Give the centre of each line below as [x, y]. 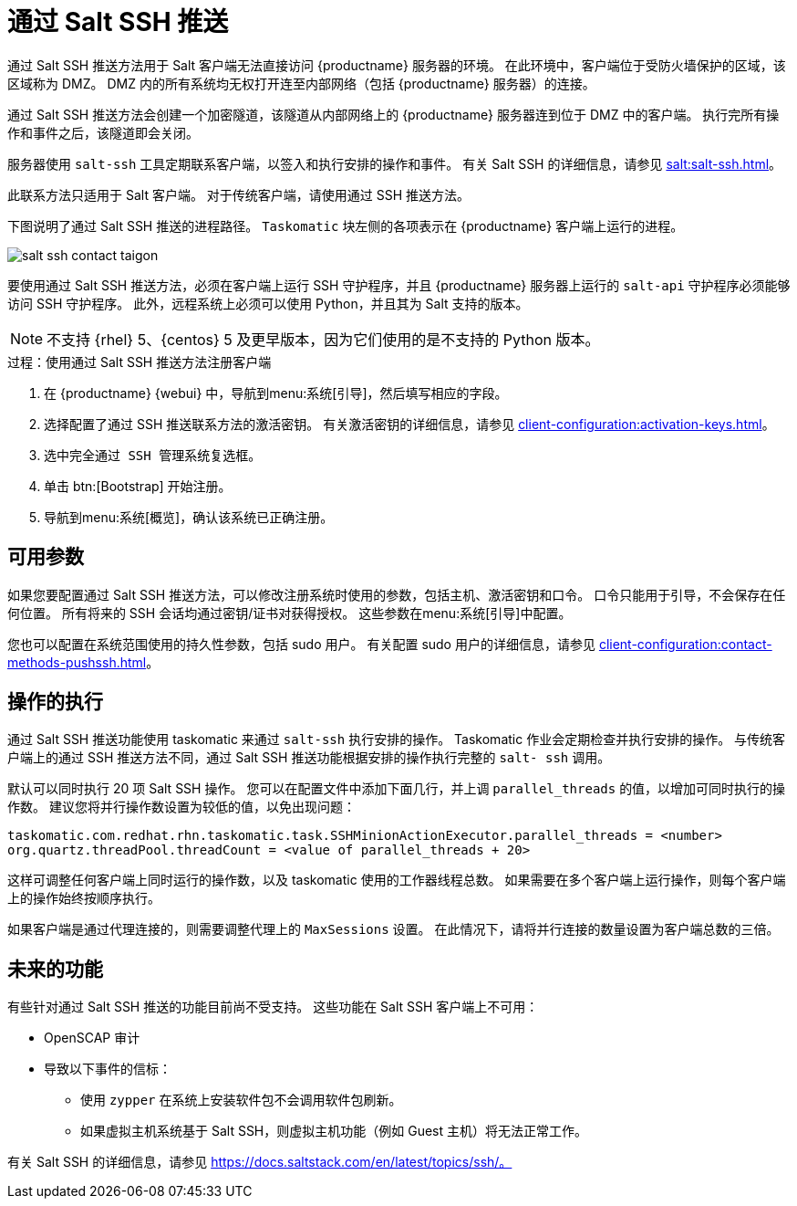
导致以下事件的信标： [108, 1069]
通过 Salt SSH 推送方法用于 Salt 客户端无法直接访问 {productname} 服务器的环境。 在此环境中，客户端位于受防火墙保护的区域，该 [397, 65]
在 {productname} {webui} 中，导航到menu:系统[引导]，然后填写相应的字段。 [276, 393]
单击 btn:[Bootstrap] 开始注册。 [138, 486]
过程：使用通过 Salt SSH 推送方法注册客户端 [140, 362]
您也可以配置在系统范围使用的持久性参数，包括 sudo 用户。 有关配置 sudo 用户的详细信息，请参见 [301, 644]
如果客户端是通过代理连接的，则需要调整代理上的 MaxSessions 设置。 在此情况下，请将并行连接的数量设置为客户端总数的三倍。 [393, 929]
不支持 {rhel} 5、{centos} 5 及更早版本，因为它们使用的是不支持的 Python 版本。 [323, 339]
